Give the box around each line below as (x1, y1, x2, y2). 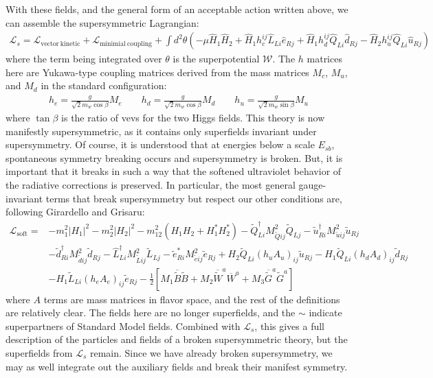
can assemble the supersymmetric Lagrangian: (5, 15, 199, 29)
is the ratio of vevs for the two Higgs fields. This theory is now (61, 110, 325, 125)
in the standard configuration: (41, 78, 167, 93)
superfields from (5, 346, 73, 359)
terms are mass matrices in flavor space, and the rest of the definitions (43, 292, 340, 306)
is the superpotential (173, 51, 260, 66)
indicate (309, 305, 342, 320)
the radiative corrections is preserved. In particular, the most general (5, 178, 296, 192)
